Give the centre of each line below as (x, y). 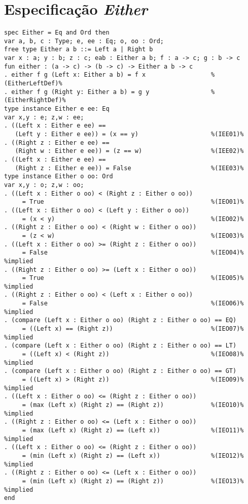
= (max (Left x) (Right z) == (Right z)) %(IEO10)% (133, 405)
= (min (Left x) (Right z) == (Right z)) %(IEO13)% (133, 481)
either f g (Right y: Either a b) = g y (80, 92)
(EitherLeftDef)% (33, 84)
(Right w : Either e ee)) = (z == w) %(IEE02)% (129, 151)
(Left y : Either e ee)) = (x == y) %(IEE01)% (129, 134)
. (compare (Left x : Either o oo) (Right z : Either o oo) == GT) (120, 371)
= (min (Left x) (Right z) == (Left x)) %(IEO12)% (133, 455)
